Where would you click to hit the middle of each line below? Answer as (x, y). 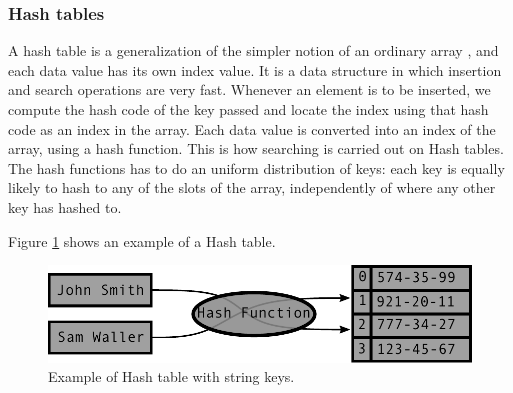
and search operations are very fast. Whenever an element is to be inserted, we (249, 89)
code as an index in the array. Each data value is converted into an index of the (252, 128)
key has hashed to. (65, 206)
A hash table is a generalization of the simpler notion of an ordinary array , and (253, 50)
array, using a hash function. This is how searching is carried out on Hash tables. (256, 148)
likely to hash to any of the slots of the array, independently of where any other (252, 187)
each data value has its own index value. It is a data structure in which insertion (255, 69)
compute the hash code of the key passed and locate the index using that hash (248, 109)
